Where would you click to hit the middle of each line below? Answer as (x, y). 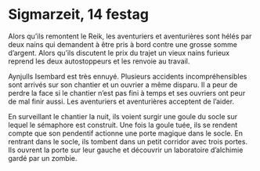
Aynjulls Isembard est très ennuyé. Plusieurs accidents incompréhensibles (128, 76)
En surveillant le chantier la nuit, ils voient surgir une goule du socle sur (123, 116)
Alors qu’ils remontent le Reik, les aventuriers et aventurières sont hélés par (130, 36)
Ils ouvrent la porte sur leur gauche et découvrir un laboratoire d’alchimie (126, 150)
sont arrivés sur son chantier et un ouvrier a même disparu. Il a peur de (123, 85)
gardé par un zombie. (43, 158)
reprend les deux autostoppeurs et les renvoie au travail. (99, 61)
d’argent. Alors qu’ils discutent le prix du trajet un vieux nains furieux (119, 53)
